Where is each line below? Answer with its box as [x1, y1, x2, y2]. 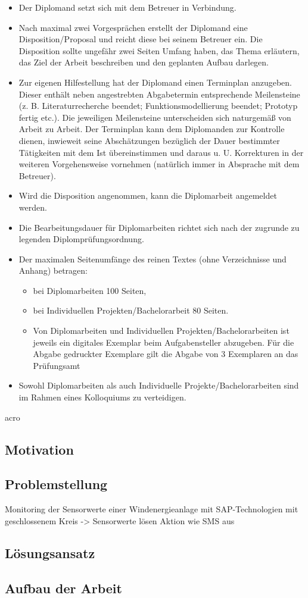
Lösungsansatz [5, 543, 95, 562]
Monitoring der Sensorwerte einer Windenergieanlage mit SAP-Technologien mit [5, 503, 298, 515]
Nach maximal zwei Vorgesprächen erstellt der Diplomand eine [18, 21, 248, 33]
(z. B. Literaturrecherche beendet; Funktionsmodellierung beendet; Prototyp [18, 99, 298, 112]
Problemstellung [5, 475, 108, 493]
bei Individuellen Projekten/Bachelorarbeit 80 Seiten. [33, 304, 229, 317]
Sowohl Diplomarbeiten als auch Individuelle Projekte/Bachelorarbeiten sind [18, 379, 299, 392]
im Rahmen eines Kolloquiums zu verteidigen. [18, 391, 186, 403]
